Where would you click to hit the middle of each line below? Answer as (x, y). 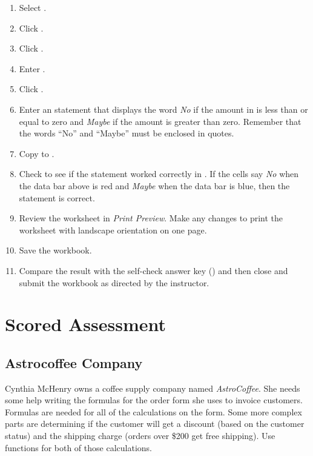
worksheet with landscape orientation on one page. (113, 230)
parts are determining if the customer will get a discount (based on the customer (155, 424)
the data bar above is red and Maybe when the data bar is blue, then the (154, 185)
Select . (33, 7)
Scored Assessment (85, 324)
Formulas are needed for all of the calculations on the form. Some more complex (153, 411)
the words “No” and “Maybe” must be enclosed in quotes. (127, 133)
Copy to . (37, 153)
